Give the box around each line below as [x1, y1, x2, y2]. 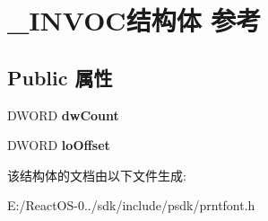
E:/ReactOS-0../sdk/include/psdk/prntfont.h [7, 196, 255, 215]
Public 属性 [7, 63, 113, 91]
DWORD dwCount [7, 105, 119, 124]
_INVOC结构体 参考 [7, 2, 262, 39]
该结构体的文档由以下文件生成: [7, 165, 186, 184]
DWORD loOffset [7, 136, 110, 155]
